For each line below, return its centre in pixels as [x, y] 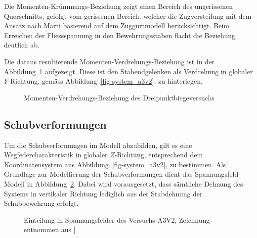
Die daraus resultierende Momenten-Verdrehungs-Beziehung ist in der [109, 61]
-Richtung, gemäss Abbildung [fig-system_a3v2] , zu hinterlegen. [105, 81]
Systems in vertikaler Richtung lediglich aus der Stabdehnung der [103, 193]
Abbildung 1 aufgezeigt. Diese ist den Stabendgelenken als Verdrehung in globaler [128, 71]
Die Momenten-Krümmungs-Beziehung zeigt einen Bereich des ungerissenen [118, 6]
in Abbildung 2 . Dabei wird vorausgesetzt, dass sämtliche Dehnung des [135, 183]
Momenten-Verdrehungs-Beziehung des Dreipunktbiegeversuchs [119, 97]
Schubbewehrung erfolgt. [41, 203]
